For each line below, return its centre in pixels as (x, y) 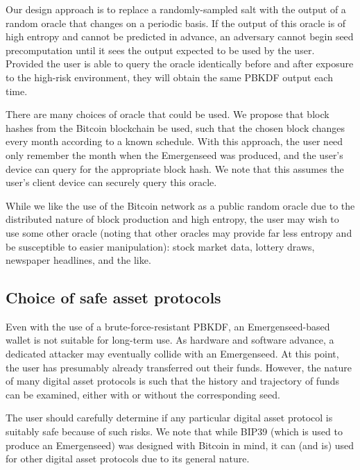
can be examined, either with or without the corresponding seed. (143, 394)
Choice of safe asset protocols (113, 297)
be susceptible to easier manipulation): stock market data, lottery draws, (160, 246)
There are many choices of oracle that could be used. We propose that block (168, 114)
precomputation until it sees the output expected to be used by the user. (160, 50)
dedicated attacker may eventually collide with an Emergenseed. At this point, (172, 354)
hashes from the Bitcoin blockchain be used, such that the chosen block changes (175, 127)
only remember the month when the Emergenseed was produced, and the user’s (174, 154)
